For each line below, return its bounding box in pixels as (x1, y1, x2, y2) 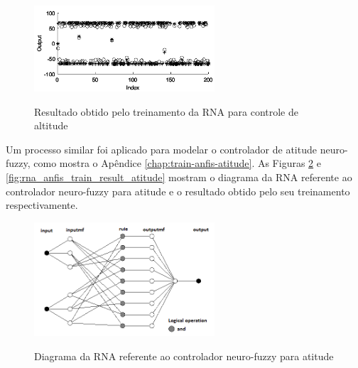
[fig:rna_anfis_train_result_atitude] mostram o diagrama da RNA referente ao (6, 170, 352, 185)
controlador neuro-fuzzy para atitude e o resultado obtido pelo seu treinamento (6, 183, 350, 198)
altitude (34, 118, 68, 133)
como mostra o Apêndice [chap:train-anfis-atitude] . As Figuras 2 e (33, 156, 321, 171)
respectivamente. (6, 197, 78, 212)
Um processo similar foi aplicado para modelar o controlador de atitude (6, 141, 317, 156)
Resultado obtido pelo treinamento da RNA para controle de (34, 104, 298, 119)
